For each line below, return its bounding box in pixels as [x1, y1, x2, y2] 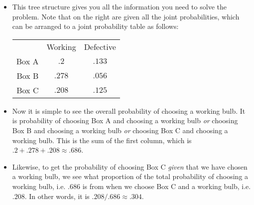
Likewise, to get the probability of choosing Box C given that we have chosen [12, 161, 248, 172]
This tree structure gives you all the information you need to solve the [12, 1, 227, 11]
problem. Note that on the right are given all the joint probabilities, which [12, 11, 240, 21]
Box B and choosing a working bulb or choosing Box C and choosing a [12, 125, 228, 135]
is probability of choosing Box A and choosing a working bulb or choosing [12, 115, 238, 126]
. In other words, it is [24, 191, 90, 201]
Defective [84, 40, 116, 52]
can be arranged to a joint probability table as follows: [12, 21, 179, 31]
